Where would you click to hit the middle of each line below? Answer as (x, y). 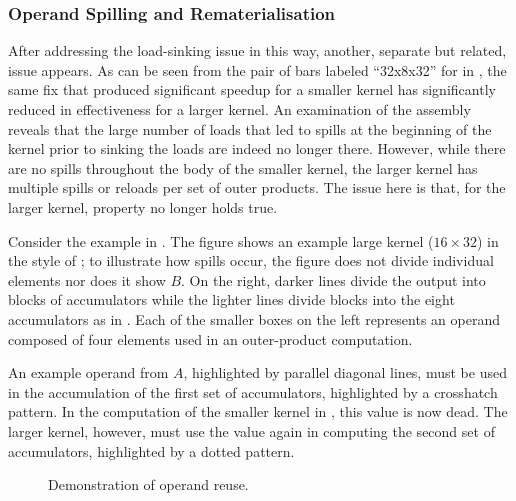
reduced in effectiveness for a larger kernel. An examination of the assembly (239, 109)
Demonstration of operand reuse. (148, 484)
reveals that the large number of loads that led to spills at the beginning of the (250, 128)
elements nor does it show (87, 279)
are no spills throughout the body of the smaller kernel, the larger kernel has (243, 167)
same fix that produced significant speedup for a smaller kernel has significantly (252, 89)
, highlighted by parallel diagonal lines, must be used (345, 372)
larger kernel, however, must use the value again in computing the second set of (251, 430)
